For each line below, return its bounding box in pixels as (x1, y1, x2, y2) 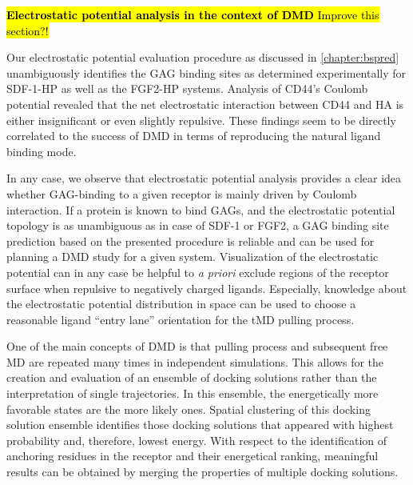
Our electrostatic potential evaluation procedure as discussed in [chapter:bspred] (6, 49, 399, 66)
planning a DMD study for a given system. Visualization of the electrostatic (6, 248, 379, 265)
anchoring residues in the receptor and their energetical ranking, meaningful (6, 447, 379, 464)
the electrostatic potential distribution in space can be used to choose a (6, 295, 356, 312)
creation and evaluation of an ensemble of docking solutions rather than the (6, 369, 377, 386)
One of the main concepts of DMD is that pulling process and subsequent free (6, 338, 388, 355)
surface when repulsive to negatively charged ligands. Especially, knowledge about (6, 279, 407, 296)
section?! (6, 22, 49, 38)
